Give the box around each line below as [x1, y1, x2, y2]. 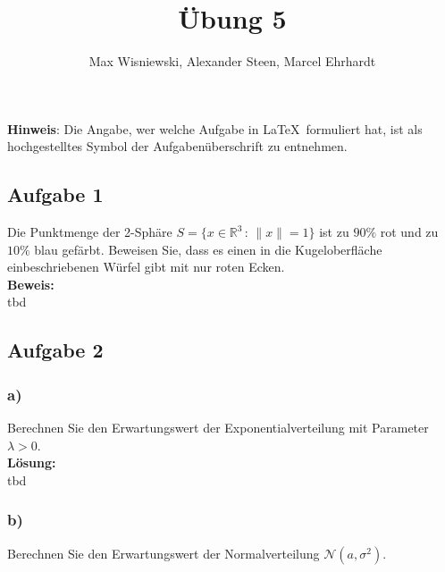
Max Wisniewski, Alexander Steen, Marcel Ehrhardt [88, 52, 376, 71]
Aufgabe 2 [7, 336, 104, 364]
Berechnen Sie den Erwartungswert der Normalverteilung [7, 543, 320, 562]
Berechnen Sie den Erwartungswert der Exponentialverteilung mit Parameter [7, 418, 429, 437]
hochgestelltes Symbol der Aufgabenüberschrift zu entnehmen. [7, 137, 348, 156]
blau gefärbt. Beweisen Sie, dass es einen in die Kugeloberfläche [34, 240, 382, 258]
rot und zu [380, 223, 439, 241]
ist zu [319, 223, 349, 241]
